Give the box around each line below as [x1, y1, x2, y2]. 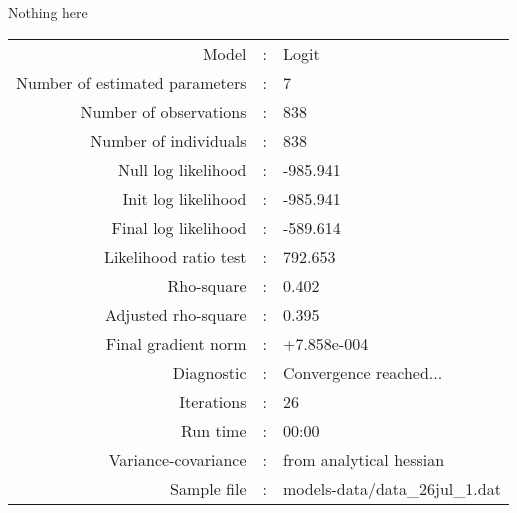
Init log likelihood [122, 186, 247, 210]
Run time [180, 418, 247, 442]
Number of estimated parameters [16, 70, 247, 94]
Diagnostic [172, 360, 247, 384]
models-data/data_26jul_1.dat [282, 476, 501, 500]
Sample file [170, 476, 247, 500]
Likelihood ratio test [103, 244, 247, 268]
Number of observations [80, 99, 247, 123]
